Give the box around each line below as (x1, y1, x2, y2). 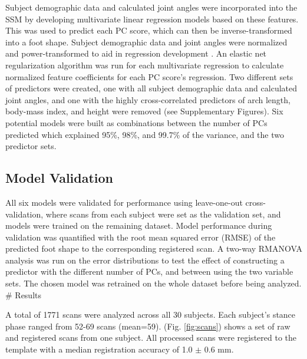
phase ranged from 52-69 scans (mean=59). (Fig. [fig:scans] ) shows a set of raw (5, 320, 291, 332)
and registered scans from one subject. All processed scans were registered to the (5, 331, 297, 344)
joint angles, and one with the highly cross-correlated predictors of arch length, (5, 93, 291, 106)
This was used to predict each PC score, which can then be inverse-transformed (5, 24, 292, 37)
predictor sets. (5, 140, 57, 152)
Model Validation (5, 169, 114, 187)
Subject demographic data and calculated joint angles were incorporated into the (5, 1, 298, 13)
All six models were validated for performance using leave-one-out (5, 196, 243, 208)
